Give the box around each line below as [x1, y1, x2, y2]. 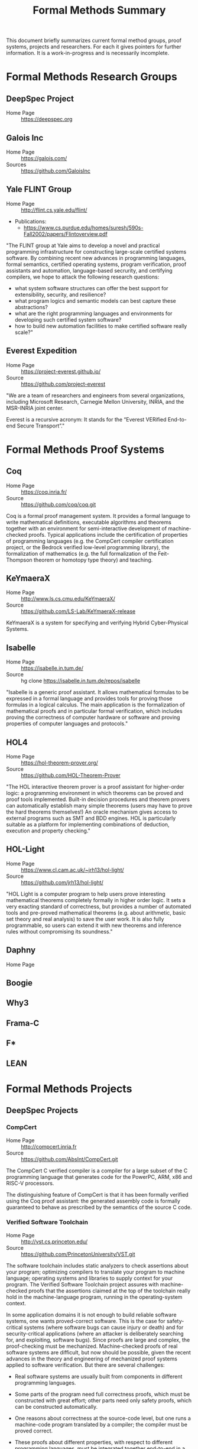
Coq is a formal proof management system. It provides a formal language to [6, 512, 191, 519]
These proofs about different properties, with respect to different [14, 1438, 173, 1445]
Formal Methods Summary [33, 4, 166, 17]
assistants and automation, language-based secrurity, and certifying [6, 267, 173, 274]
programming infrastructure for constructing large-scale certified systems [6, 248, 187, 255]
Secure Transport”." [17, 422, 65, 429]
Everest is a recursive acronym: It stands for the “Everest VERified [6, 416, 167, 423]
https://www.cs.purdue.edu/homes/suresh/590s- [23, 224, 144, 231]
